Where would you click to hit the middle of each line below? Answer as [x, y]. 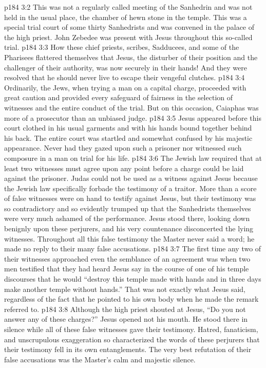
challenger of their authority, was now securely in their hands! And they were [126, 67]
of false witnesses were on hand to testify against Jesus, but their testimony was [130, 198]
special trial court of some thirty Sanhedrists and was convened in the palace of [129, 27]
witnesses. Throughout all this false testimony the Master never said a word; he [129, 238]
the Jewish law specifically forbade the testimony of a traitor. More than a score [130, 188]
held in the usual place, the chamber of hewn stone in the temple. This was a [126, 17]
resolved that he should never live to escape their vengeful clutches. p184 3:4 [125, 77]
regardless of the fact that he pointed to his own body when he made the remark [131, 299]
